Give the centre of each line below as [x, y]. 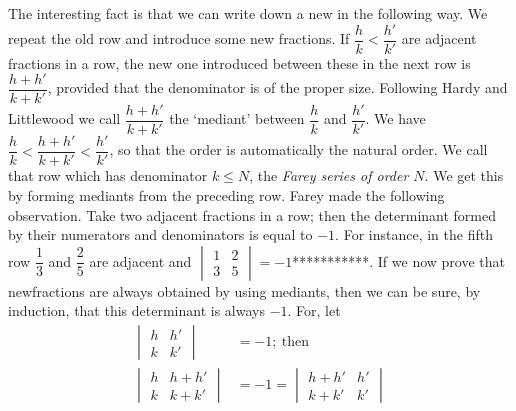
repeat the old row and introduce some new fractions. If [179, 38]
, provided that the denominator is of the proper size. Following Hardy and [277, 87]
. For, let [314, 310]
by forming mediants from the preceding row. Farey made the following [226, 195]
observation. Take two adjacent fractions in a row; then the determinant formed [252, 214]
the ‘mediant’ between [237, 118]
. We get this [464, 175]
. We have [395, 118]
